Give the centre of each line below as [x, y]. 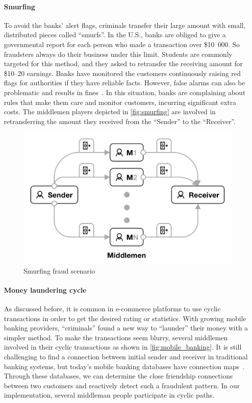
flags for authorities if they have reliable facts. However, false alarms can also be [125, 83]
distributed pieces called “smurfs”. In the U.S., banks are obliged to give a [115, 35]
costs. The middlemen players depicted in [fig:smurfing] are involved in [110, 112]
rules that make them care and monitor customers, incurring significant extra [120, 102]
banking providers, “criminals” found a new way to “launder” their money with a [126, 328]
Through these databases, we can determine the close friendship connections [118, 376]
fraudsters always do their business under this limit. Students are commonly [118, 54]
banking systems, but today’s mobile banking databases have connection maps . [124, 366]
